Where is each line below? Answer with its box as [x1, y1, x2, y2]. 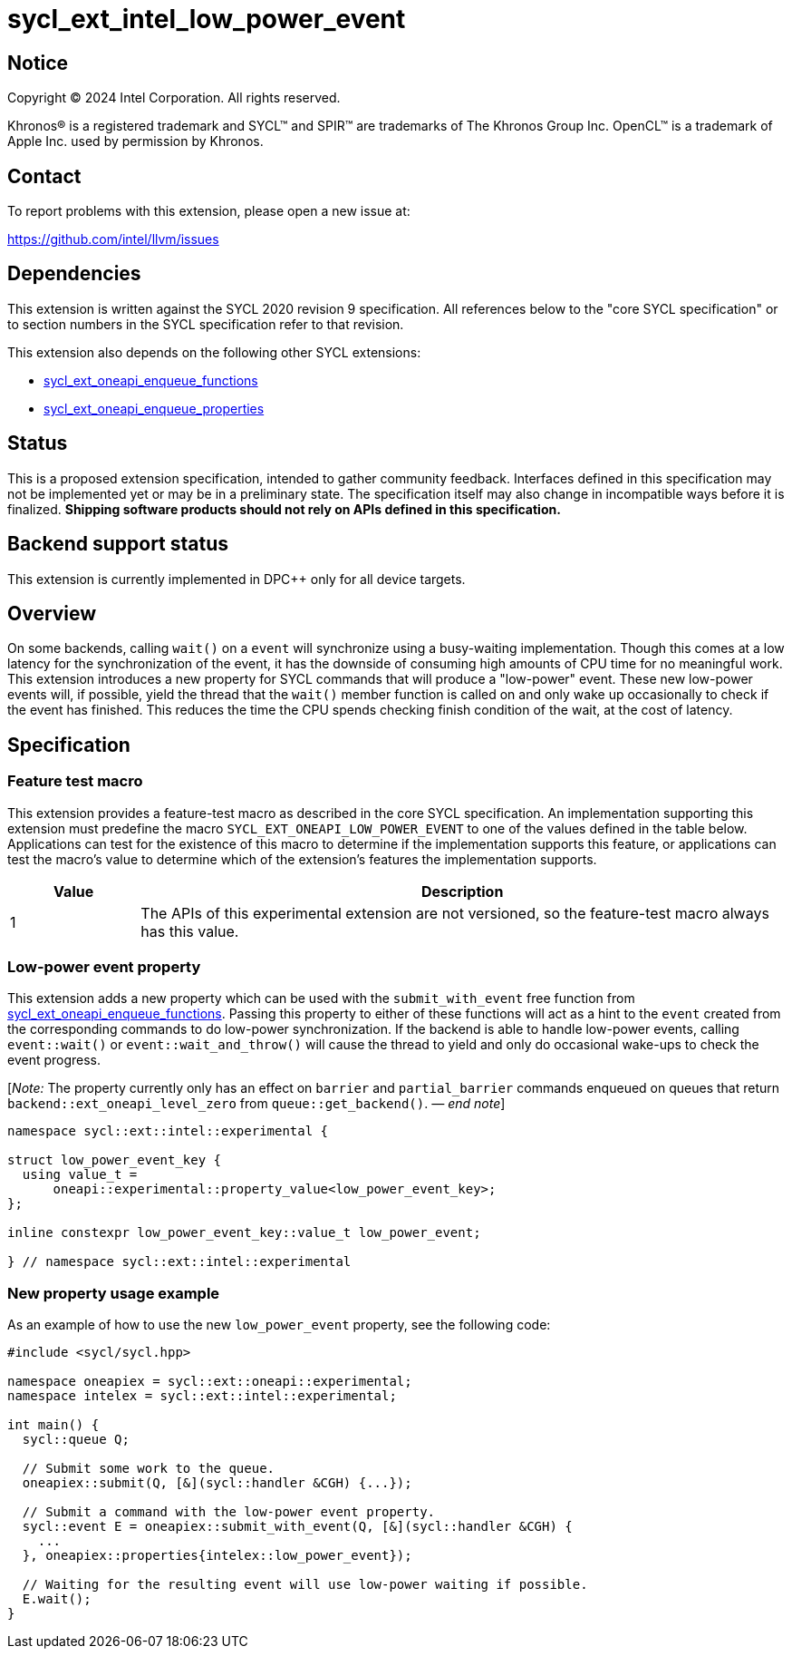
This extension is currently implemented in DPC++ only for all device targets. [7, 570, 466, 587]
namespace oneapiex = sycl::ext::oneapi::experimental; [7, 1374, 412, 1389]
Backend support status [7, 532, 229, 556]
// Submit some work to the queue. [22, 1461, 275, 1476]
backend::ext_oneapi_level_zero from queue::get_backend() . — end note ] [7, 1096, 506, 1112]
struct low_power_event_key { [7, 1153, 222, 1168]
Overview [7, 601, 97, 625]
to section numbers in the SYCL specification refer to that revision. [7, 316, 404, 332]
